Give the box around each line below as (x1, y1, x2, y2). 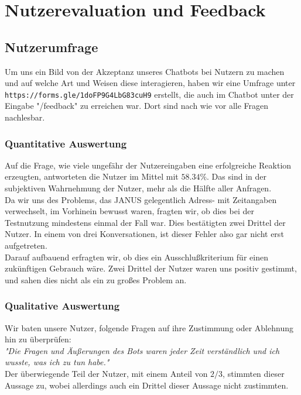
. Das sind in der (207, 170, 266, 183)
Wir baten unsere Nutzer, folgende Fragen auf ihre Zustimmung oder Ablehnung (5, 321, 293, 334)
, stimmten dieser (223, 367, 285, 379)
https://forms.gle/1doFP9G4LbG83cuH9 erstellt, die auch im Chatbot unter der (5, 88, 294, 100)
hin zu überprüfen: (5, 333, 71, 345)
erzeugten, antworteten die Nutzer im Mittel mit (5, 170, 179, 183)
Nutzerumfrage (5, 37, 98, 56)
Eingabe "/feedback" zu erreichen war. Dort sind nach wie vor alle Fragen (5, 99, 269, 112)
